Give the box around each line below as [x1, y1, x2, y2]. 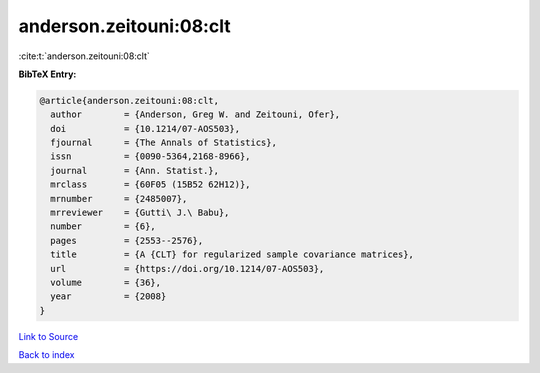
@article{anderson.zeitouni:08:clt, [39, 95, 220, 106]
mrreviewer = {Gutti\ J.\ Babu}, [50, 207, 230, 219]
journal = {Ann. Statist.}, [50, 165, 220, 176]
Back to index [18, 349, 75, 361]
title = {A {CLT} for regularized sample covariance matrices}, [50, 249, 415, 260]
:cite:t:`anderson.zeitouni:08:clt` [18, 50, 150, 62]
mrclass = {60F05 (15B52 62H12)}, [50, 179, 251, 190]
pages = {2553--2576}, [50, 235, 204, 246]
